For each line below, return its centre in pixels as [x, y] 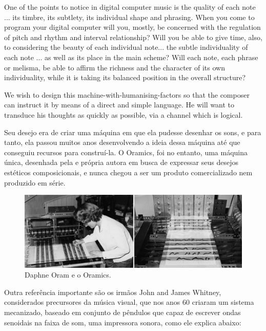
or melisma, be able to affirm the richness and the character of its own [115, 67]
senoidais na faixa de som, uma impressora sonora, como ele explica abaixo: [123, 322]
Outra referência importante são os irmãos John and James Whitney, [113, 292]
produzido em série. [35, 182]
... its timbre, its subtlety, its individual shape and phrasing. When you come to [129, 17]
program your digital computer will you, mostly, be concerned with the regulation [132, 27]
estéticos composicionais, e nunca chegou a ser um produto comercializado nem [128, 172]
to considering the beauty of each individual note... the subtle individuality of [126, 47]
